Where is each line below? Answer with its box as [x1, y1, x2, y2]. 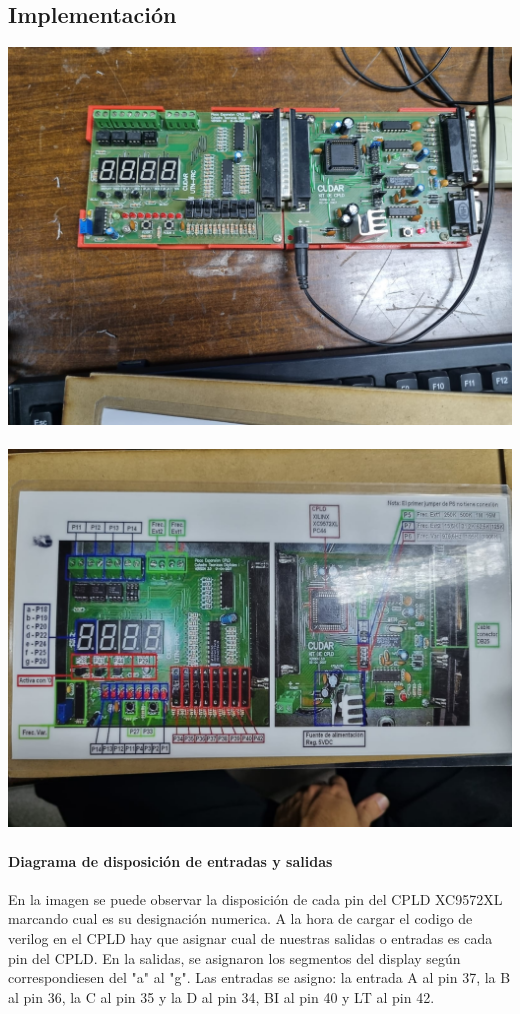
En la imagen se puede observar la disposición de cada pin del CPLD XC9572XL [8, 888, 503, 909]
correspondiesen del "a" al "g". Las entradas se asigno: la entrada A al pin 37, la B [8, 967, 511, 988]
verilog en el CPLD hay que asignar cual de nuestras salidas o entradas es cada [8, 927, 493, 948]
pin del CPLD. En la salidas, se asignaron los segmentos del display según [8, 947, 461, 968]
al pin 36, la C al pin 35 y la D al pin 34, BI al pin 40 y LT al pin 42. [8, 986, 435, 1007]
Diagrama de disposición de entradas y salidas [8, 850, 333, 871]
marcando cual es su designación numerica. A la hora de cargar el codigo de [8, 908, 473, 929]
